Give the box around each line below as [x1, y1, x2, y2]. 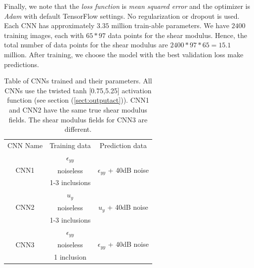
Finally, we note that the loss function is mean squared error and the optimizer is [4, 1, 250, 11]
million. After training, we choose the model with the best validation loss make [4, 49, 244, 59]
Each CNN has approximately [4, 20, 95, 31]
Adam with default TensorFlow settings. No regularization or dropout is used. [4, 10, 240, 21]
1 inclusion [54, 252, 86, 262]
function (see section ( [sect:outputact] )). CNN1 [7, 95, 149, 105]
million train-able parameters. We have [111, 20, 229, 31]
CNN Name [7, 140, 43, 150]
